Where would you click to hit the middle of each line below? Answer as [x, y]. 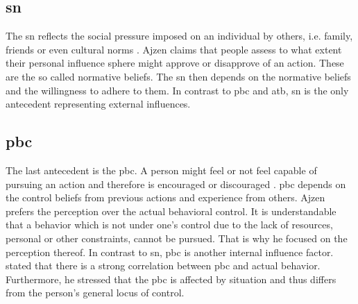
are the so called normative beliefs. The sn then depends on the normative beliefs [178, 76]
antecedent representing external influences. [98, 104]
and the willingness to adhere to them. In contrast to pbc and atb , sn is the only [177, 90]
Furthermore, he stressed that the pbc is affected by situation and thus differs [171, 279]
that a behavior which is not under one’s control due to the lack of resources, [169, 225]
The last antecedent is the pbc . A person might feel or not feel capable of [161, 170]
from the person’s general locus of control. [95, 293]
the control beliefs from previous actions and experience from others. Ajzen [165, 197]
